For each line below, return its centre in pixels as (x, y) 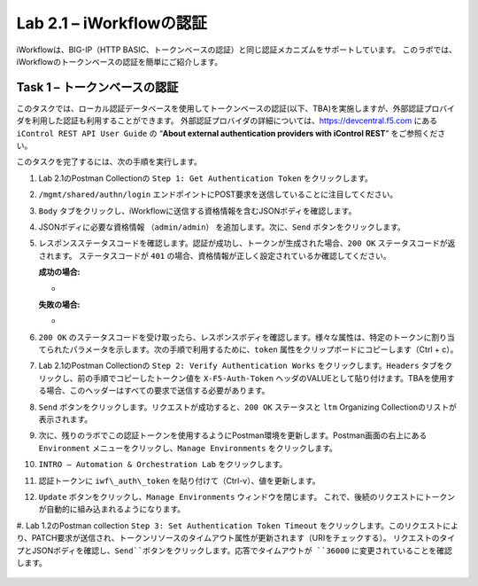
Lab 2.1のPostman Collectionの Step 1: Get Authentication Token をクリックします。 (206, 178)
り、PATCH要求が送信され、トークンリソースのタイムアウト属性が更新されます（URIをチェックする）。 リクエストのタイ (236, 538)
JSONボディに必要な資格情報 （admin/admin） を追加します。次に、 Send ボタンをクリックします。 (222, 227)
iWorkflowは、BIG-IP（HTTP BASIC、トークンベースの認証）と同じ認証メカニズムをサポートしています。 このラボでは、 (237, 50)
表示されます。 (66, 419)
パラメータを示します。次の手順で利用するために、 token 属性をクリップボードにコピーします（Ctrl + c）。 (264, 349)
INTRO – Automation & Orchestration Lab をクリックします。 (163, 465)
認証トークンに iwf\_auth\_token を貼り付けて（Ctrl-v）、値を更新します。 (179, 481)
